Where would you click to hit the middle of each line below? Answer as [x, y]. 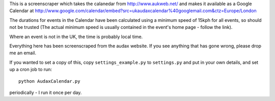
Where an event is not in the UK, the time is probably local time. [76, 37]
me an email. [23, 53]
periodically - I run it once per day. [46, 92]
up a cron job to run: [31, 70]
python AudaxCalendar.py [49, 81]
